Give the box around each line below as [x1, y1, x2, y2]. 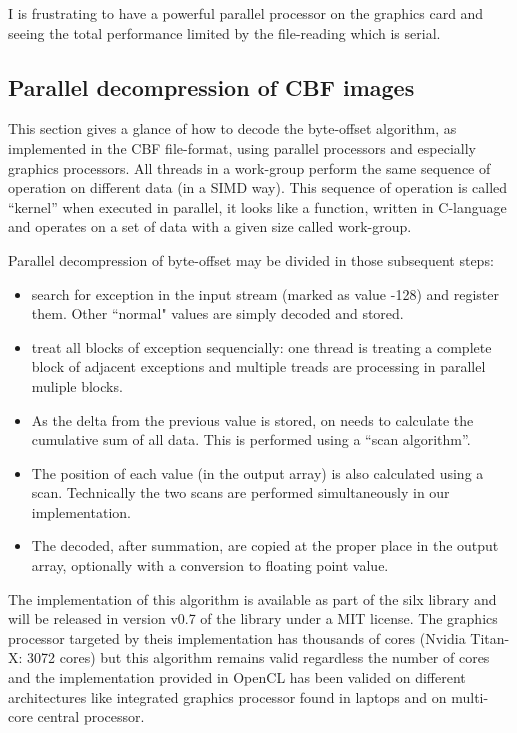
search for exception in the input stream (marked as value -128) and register [31, 283, 499, 304]
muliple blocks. [31, 375, 123, 396]
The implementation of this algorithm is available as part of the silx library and [8, 588, 497, 609]
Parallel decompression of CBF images [8, 71, 415, 102]
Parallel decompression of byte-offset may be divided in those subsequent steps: [8, 249, 494, 270]
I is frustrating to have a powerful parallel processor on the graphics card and [8, 3, 484, 23]
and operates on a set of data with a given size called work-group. [8, 216, 412, 237]
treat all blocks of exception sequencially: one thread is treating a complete [31, 336, 492, 357]
